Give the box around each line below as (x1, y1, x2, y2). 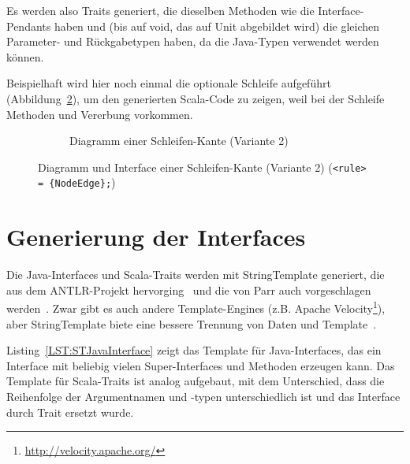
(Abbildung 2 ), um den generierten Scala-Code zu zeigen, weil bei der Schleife (6, 90, 385, 106)
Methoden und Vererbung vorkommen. (6, 106, 193, 122)
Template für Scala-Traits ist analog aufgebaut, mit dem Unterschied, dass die (6, 373, 385, 389)
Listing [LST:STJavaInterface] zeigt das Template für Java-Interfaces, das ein (6, 342, 382, 358)
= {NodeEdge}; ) (38, 174, 116, 191)
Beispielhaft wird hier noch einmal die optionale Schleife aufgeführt (6, 75, 331, 91)
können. (6, 48, 44, 65)
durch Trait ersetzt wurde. (6, 403, 134, 420)
